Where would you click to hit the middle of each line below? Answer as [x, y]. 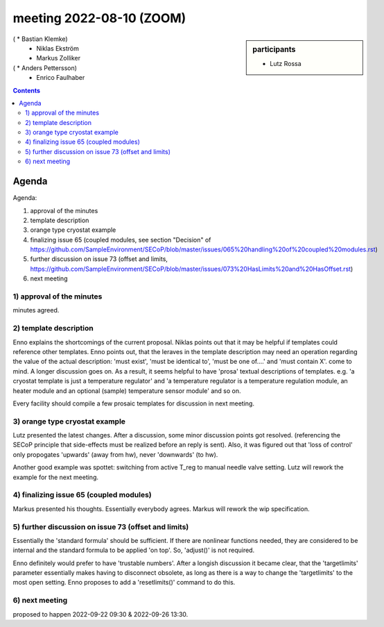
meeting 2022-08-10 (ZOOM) [99, 18]
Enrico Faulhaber [61, 78]
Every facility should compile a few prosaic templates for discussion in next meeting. [133, 403]
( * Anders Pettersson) [45, 68]
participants [274, 49]
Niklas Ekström [58, 48]
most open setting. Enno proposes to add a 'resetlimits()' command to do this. [124, 583]
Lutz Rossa [286, 63]
